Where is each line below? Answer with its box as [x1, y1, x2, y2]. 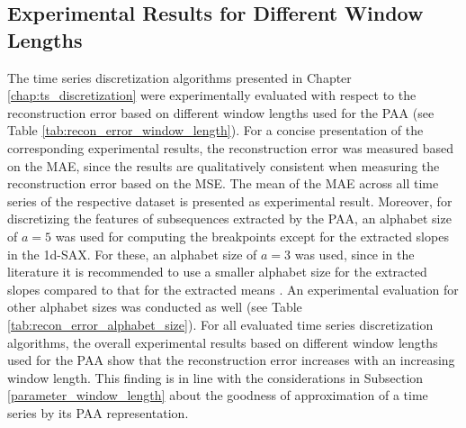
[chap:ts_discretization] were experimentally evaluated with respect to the [7, 86, 417, 105]
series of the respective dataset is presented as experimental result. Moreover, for [7, 191, 453, 210]
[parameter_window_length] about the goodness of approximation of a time [7, 386, 428, 405]
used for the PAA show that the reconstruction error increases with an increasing [7, 351, 455, 369]
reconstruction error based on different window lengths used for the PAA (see [7, 103, 435, 122]
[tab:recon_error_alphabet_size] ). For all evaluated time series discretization [7, 314, 434, 333]
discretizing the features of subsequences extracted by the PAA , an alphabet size [7, 209, 452, 228]
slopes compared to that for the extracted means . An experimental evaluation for [7, 279, 459, 298]
